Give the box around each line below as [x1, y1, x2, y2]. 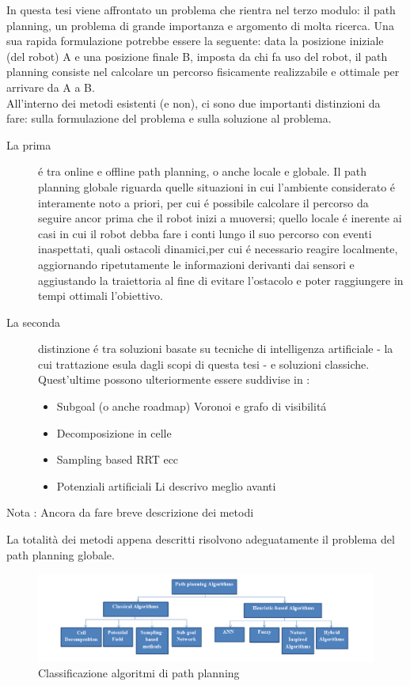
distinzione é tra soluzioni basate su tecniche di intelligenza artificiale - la [38, 340, 393, 357]
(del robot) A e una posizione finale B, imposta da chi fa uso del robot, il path [6, 47, 388, 64]
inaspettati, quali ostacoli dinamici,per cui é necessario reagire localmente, [38, 241, 398, 257]
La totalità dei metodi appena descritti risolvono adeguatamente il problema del [6, 531, 395, 548]
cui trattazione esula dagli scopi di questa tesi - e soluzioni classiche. [38, 355, 370, 372]
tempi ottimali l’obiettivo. [38, 287, 163, 304]
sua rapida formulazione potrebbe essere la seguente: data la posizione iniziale [6, 32, 384, 49]
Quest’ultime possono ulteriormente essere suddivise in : [38, 371, 310, 388]
